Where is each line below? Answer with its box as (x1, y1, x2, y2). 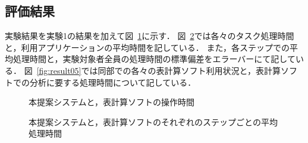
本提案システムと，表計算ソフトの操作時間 (29, 96, 195, 108)
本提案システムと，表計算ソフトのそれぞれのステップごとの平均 (29, 115, 278, 128)
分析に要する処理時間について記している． (29, 76, 196, 88)
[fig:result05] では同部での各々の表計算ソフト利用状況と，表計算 (36, 64, 281, 76)
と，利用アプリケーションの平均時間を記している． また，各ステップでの (5, 41, 290, 53)
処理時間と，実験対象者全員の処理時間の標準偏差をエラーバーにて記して (12, 53, 296, 65)
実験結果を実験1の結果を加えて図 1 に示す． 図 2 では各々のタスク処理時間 (5, 30, 294, 42)
